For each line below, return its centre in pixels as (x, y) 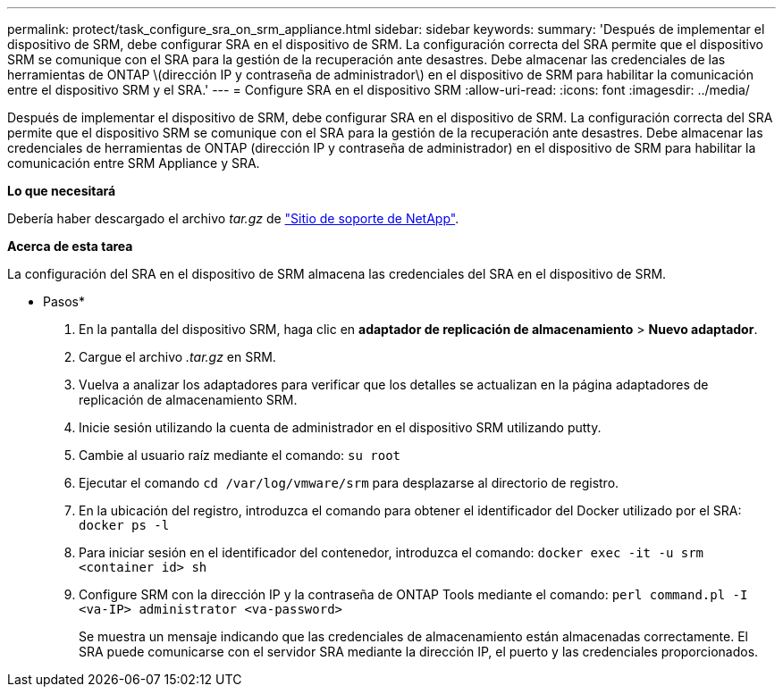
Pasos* (64, 301)
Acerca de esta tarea (70, 246)
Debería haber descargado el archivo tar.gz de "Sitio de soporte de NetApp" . (233, 218)
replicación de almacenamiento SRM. (188, 400)
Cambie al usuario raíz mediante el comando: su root (240, 455)
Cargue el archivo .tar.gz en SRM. (177, 357)
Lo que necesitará (62, 191)
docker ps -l (124, 525)
